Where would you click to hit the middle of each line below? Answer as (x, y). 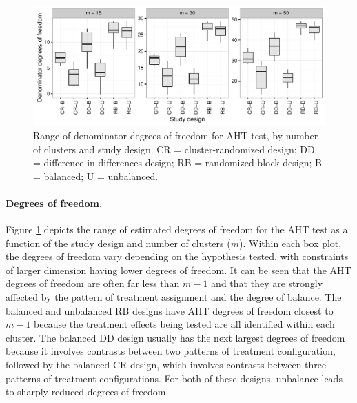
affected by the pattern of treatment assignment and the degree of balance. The (174, 297)
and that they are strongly (267, 283)
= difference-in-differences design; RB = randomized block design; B (177, 163)
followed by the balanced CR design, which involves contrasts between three (166, 365)
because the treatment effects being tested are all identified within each (184, 324)
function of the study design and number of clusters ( (118, 243)
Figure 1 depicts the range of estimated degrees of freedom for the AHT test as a (177, 229)
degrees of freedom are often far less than (93, 283)
